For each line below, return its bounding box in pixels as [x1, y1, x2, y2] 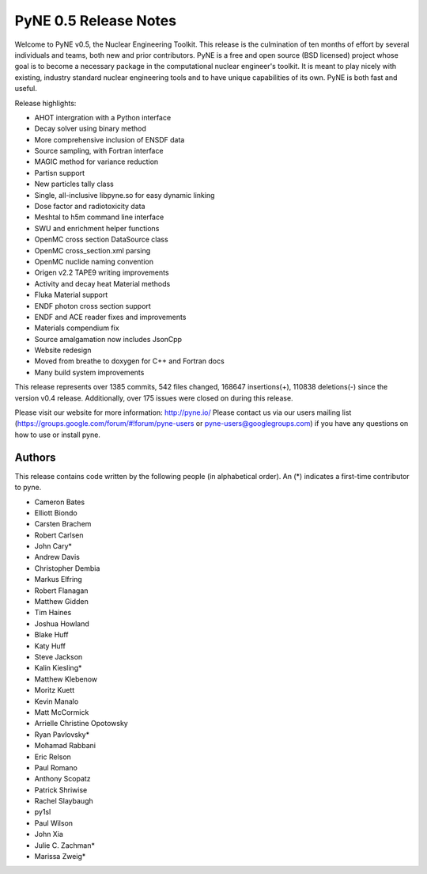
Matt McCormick [34, 707, 89, 716]
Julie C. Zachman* [34, 840, 95, 850]
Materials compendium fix [34, 323, 119, 332]
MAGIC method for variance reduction [34, 157, 159, 166]
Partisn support [34, 168, 85, 177]
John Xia [34, 830, 63, 839]
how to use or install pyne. [14, 430, 100, 439]
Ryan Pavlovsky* [34, 729, 90, 739]
